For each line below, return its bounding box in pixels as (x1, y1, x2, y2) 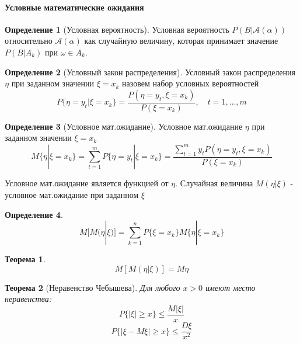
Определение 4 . (5, 208, 63, 220)
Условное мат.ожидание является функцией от (5, 177, 169, 189)
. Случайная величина (175, 177, 253, 189)
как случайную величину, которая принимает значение (84, 34, 278, 47)
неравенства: (5, 293, 51, 305)
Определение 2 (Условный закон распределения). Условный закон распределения (5, 65, 295, 78)
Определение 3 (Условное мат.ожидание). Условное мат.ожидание (5, 120, 243, 132)
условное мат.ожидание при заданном (5, 189, 139, 201)
